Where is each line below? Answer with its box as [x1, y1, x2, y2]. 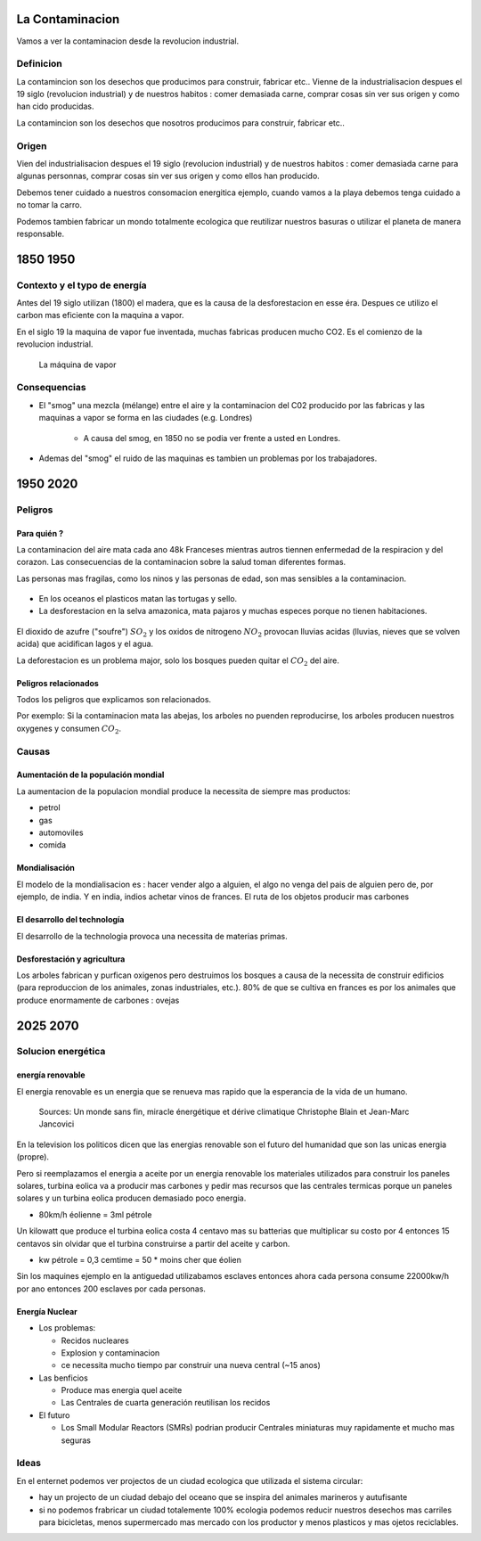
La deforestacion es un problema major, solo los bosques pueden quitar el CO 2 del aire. [16, 655, 340, 668]
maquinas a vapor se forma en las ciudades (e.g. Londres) [38, 413, 253, 423]
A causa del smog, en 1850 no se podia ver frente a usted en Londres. [83, 432, 341, 443]
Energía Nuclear [16, 1306, 77, 1316]
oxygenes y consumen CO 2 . [16, 723, 122, 735]
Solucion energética [16, 1045, 106, 1058]
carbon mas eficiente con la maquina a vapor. [16, 310, 184, 321]
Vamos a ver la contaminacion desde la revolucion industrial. [16, 36, 240, 46]
